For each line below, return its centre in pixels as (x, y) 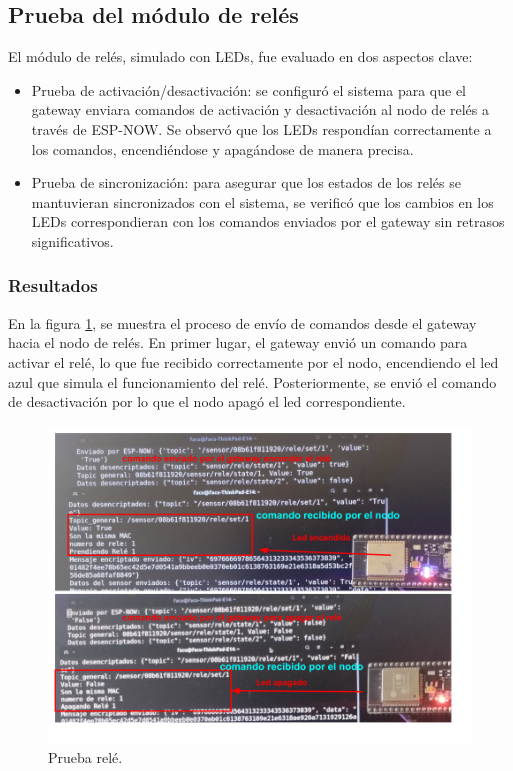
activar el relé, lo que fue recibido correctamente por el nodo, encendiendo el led (253, 361)
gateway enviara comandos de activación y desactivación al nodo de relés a (260, 109)
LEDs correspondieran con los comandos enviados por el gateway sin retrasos (268, 221)
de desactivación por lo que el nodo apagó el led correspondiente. (207, 401)
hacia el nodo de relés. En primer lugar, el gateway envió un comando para (238, 342)
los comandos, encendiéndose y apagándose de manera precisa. (222, 148)
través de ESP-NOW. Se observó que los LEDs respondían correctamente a (261, 128)
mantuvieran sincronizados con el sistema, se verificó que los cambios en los (262, 201)
